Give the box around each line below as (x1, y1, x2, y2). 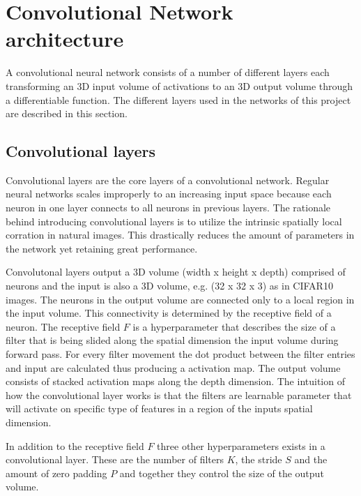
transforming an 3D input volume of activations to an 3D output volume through (6, 78, 353, 93)
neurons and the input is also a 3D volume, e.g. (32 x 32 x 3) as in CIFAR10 (6, 278, 333, 293)
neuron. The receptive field (6, 319, 121, 333)
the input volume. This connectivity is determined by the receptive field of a (6, 306, 332, 320)
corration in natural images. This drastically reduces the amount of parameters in (6, 227, 355, 242)
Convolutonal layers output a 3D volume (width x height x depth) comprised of (6, 264, 346, 279)
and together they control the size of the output (119, 465, 324, 480)
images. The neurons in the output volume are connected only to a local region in (6, 292, 355, 306)
